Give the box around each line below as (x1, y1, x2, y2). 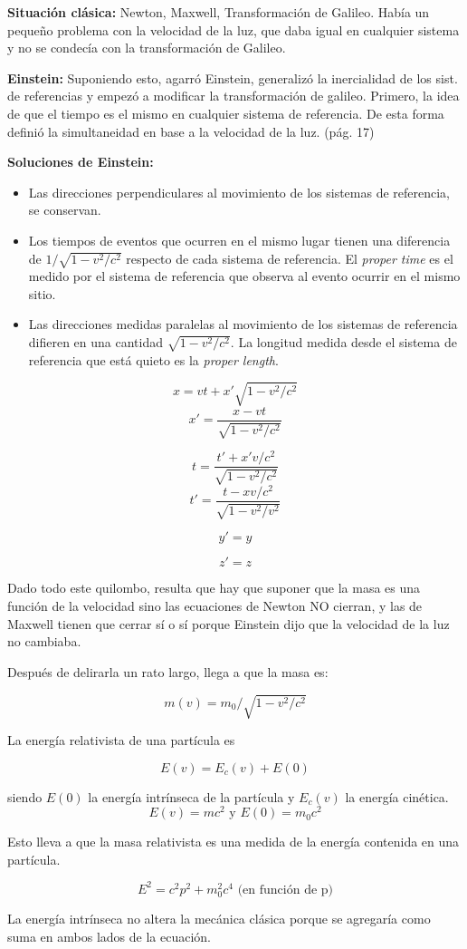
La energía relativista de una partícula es (7, 730, 235, 749)
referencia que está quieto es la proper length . (28, 350, 279, 369)
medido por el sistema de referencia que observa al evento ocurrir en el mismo (28, 266, 461, 286)
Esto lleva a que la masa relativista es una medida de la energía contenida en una (7, 832, 460, 851)
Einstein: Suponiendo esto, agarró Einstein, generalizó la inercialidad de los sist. (7, 68, 458, 87)
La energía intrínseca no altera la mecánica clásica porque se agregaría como (7, 909, 431, 928)
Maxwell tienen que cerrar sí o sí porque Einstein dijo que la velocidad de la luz (7, 614, 450, 633)
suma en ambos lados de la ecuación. (7, 926, 211, 945)
